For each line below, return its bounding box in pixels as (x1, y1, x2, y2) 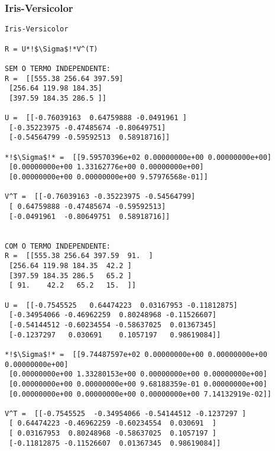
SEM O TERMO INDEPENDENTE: (5, 64, 111, 73)
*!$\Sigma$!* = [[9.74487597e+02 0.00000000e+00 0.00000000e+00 (5, 350, 267, 359)
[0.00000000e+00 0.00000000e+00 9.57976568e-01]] (9, 173, 208, 182)
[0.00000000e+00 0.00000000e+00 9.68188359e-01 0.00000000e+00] (9, 379, 267, 388)
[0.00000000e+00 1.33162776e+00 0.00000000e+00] (9, 163, 204, 172)
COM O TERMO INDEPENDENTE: (5, 241, 111, 250)
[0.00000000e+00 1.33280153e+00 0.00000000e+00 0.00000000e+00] (9, 370, 267, 379)
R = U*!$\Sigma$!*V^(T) (5, 44, 98, 53)
